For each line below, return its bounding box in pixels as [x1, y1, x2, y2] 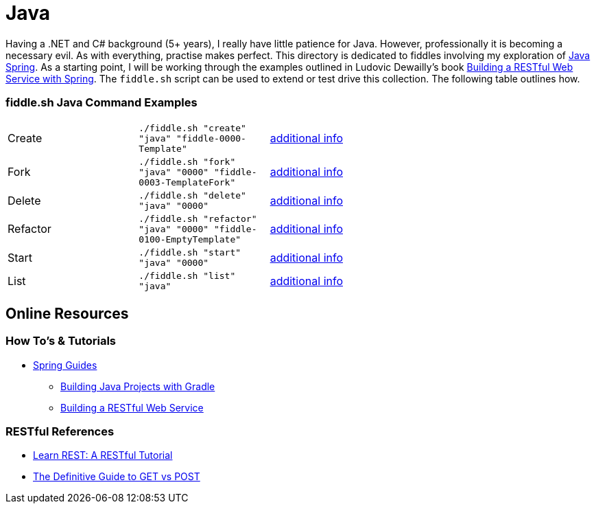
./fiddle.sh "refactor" [139, 213, 257, 224]
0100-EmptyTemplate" [139, 234, 241, 245]
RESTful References [5, 425, 115, 439]
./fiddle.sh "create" [139, 122, 246, 133]
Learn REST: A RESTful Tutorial [33, 449, 173, 462]
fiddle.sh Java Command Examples [5, 95, 198, 110]
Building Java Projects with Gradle [60, 380, 215, 392]
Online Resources [5, 304, 129, 322]
